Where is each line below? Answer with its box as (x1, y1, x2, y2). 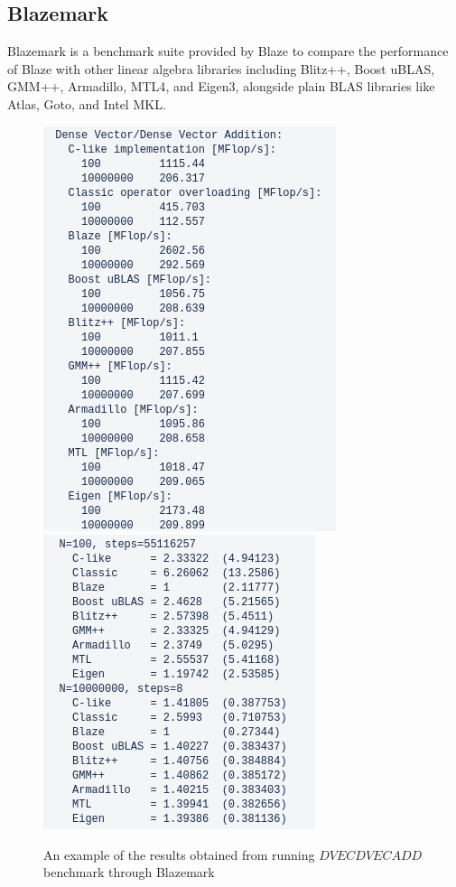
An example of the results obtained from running (43, 845, 315, 864)
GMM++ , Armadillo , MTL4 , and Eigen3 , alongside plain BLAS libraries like (7, 77, 435, 96)
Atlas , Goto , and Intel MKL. (7, 94, 166, 113)
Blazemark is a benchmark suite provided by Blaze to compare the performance (7, 42, 449, 61)
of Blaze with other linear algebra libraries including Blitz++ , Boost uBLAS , (7, 59, 435, 78)
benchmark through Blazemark (43, 863, 215, 882)
